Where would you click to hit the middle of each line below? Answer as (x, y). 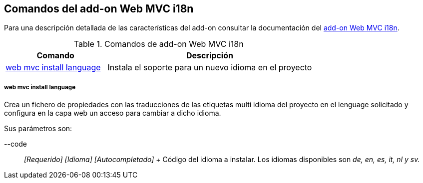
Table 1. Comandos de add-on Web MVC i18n (159, 44)
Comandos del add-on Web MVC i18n (99, 9)
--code (16, 144)
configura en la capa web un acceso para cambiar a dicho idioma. (113, 113)
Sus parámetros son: (38, 129)
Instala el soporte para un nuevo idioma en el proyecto (210, 68)
